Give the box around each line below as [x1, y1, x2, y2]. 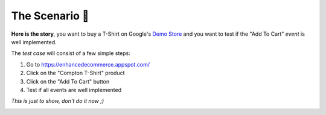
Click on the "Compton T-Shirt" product [26, 70, 125, 77]
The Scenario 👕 [11, 9, 89, 22]
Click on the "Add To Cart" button [26, 77, 110, 85]
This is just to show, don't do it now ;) [11, 97, 104, 105]
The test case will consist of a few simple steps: [11, 50, 131, 57]
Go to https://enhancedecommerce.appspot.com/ [26, 61, 150, 68]
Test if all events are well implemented [26, 86, 122, 93]
